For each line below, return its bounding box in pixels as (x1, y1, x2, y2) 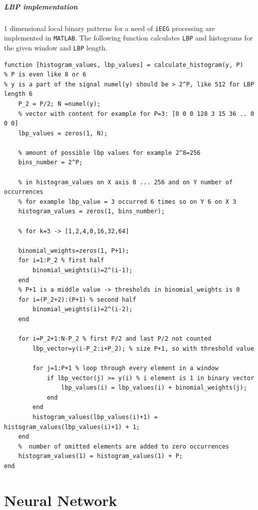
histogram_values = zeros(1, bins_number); (18, 208, 165, 215)
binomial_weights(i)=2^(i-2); (32, 306, 133, 313)
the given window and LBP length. (4, 42, 108, 52)
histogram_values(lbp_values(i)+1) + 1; (4, 423, 140, 431)
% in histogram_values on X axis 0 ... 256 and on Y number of (18, 178, 233, 186)
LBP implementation (4, 1, 78, 11)
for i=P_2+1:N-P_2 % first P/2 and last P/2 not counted (18, 335, 212, 343)
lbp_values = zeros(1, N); (18, 129, 108, 137)
